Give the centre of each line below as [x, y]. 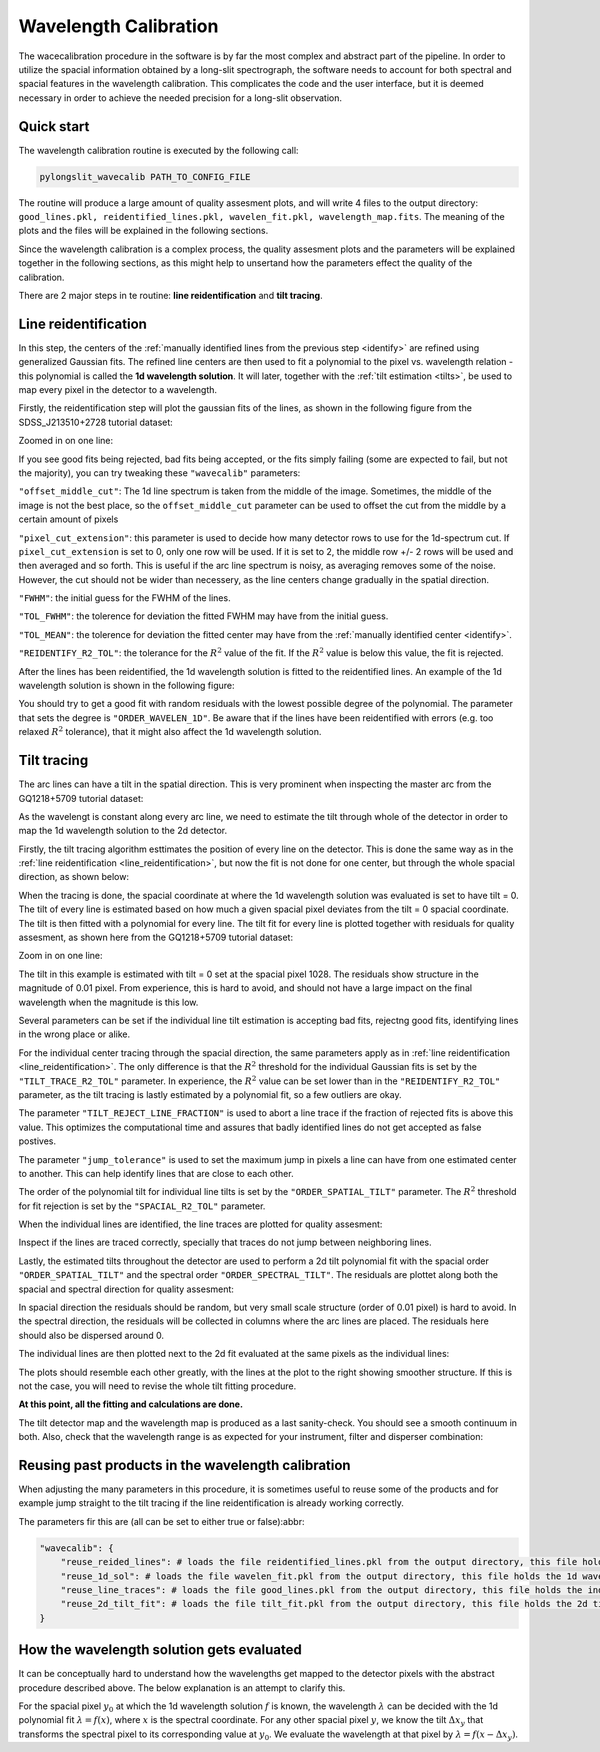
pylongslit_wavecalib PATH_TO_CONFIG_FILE [145, 176]
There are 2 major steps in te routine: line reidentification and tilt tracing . [171, 295]
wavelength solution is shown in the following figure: [126, 686]
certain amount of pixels [68, 519]
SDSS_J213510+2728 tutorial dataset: [96, 422]
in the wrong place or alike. [74, 1034]
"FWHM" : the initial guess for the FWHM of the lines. [124, 598]
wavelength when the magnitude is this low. [108, 1002]
